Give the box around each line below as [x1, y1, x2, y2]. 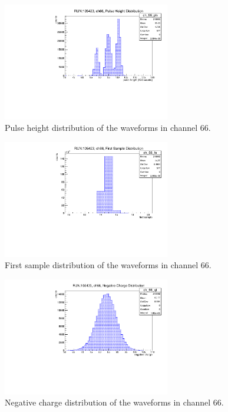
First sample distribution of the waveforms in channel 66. [5, 259, 212, 271]
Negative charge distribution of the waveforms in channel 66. [5, 396, 224, 408]
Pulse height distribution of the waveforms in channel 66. [5, 121, 211, 134]
